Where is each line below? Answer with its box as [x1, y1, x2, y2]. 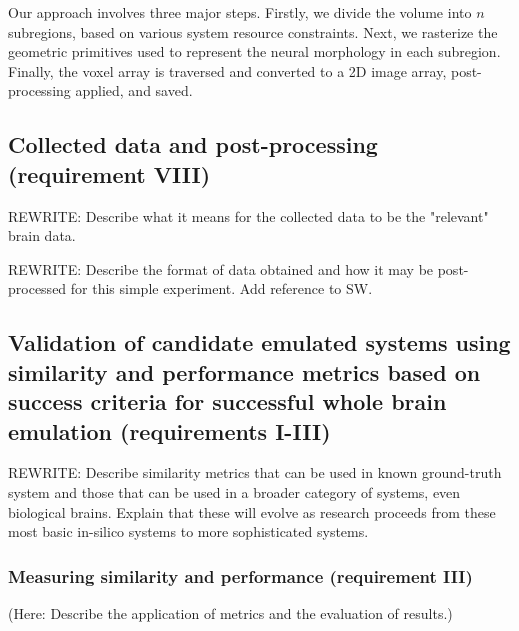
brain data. [8, 225, 76, 246]
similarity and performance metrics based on [8, 356, 481, 387]
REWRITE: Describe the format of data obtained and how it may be [8, 258, 434, 279]
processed [8, 278, 67, 299]
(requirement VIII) [8, 158, 211, 189]
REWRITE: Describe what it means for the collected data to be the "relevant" [8, 205, 489, 226]
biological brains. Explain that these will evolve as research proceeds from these [8, 501, 496, 522]
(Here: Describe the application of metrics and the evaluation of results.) [8, 602, 453, 623]
